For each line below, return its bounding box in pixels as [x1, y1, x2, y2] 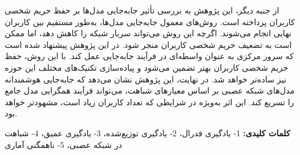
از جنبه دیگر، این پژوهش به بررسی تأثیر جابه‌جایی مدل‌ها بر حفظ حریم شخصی [5, 4, 280, 16]
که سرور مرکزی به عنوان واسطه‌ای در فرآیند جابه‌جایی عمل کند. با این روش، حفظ [5, 50, 294, 62]
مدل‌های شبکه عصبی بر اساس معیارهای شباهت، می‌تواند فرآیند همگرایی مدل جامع [5, 84, 295, 97]
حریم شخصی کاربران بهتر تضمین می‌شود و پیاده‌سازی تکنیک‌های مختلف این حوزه [5, 61, 288, 73]
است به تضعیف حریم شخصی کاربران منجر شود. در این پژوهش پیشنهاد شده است [5, 38, 292, 50]
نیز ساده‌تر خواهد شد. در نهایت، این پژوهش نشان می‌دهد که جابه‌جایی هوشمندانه [5, 73, 287, 85]
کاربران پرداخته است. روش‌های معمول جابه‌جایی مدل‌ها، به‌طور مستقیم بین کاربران [5, 15, 295, 27]
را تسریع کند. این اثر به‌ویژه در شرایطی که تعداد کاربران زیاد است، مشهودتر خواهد [5, 95, 294, 108]
